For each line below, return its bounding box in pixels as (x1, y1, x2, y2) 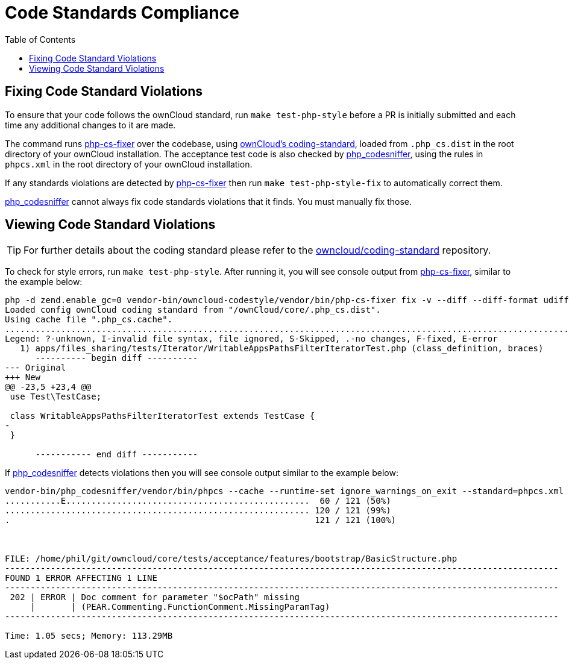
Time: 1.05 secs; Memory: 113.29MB (5, 631, 173, 641)
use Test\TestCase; (10, 392, 102, 402)
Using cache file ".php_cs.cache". (5, 315, 173, 325)
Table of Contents (5, 34, 76, 45)
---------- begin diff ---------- (35, 353, 198, 363)
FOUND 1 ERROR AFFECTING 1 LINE (5, 573, 157, 583)
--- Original (5, 363, 66, 373)
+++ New (5, 372, 41, 383)
